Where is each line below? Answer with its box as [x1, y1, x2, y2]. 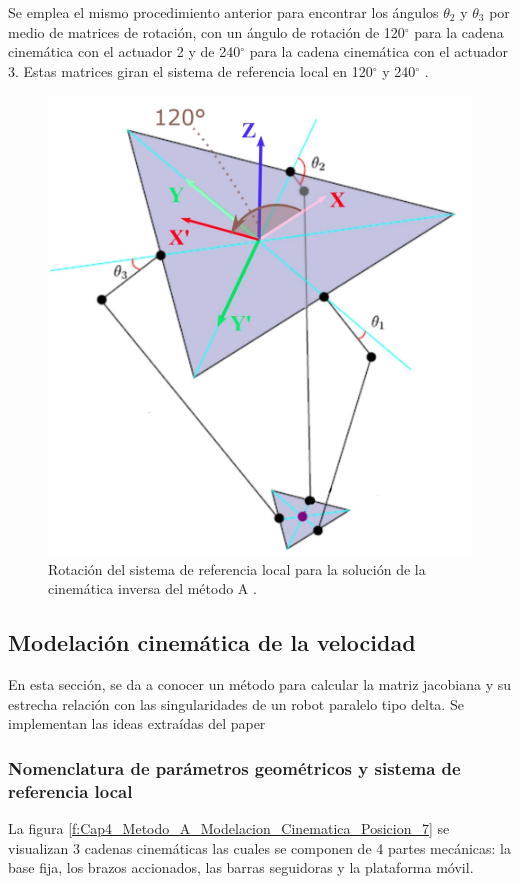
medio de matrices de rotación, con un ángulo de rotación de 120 [8, 21, 405, 42]
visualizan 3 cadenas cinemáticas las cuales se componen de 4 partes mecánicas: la [8, 837, 512, 858]
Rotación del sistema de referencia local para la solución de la [48, 558, 426, 579]
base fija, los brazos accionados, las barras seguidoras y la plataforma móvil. [8, 857, 474, 878]
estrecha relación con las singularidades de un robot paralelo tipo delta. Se [8, 693, 464, 714]
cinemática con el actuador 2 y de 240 [8, 41, 241, 62]
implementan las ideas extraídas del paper [8, 713, 266, 734]
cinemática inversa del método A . [48, 578, 257, 599]
